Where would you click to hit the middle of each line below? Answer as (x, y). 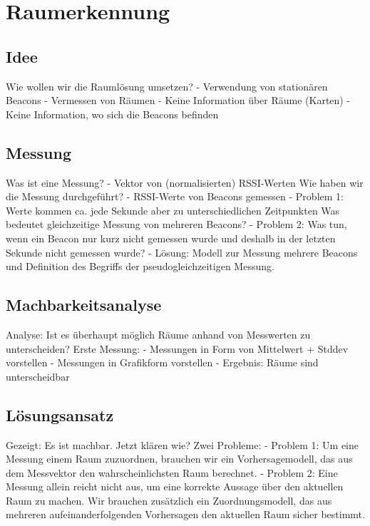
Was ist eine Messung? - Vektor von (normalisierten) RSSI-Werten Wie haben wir (185, 182)
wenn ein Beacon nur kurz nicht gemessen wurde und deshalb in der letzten (171, 238)
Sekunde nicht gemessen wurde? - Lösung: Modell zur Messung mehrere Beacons (182, 252)
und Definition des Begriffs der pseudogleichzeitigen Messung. (140, 266)
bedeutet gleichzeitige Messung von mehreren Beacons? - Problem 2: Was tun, (176, 224)
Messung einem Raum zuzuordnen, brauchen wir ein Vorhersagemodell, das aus (179, 459)
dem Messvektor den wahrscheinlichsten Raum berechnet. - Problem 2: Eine (172, 472)
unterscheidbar (38, 376)
